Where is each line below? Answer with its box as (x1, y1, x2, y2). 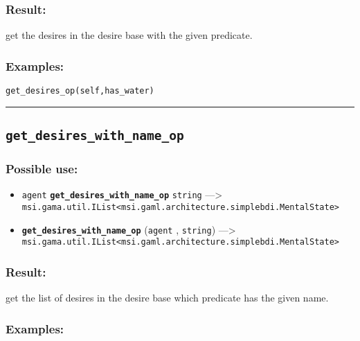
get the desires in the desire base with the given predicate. (6, 28, 253, 42)
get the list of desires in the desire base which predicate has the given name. (6, 290, 329, 305)
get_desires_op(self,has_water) (6, 86, 154, 96)
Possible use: (6, 159, 78, 177)
